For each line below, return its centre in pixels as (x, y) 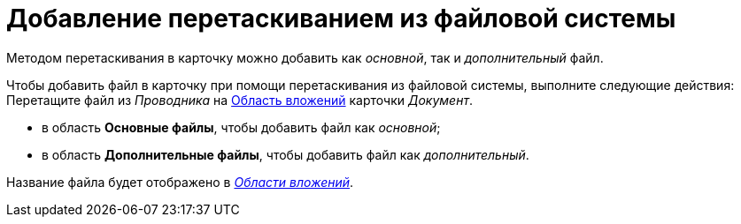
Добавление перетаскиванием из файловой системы (341, 19)
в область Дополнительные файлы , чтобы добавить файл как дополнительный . (286, 154)
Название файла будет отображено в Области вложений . (180, 182)
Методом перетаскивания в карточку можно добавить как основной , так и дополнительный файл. (305, 57)
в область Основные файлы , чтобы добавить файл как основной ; (241, 127)
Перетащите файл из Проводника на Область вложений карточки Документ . (239, 100)
